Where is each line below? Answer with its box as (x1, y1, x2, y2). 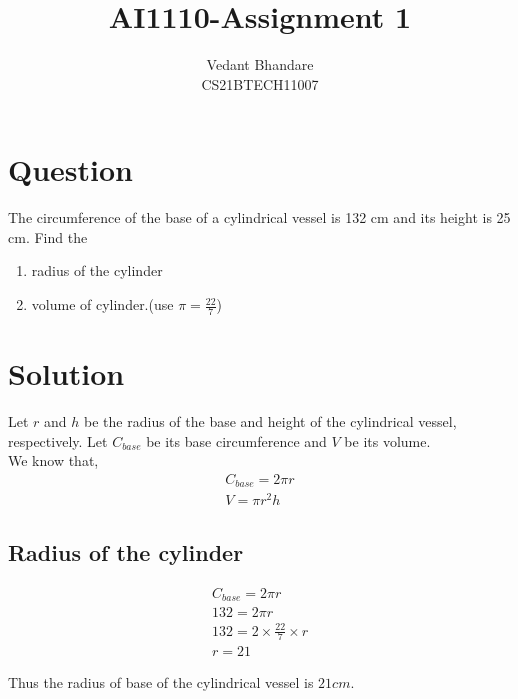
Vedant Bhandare (206, 54, 314, 75)
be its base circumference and (146, 430, 327, 451)
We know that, (8, 450, 99, 471)
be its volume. (344, 430, 431, 451)
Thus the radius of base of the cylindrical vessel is (8, 672, 314, 693)
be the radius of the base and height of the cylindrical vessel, (84, 410, 457, 431)
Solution (8, 353, 125, 394)
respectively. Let (8, 430, 108, 451)
